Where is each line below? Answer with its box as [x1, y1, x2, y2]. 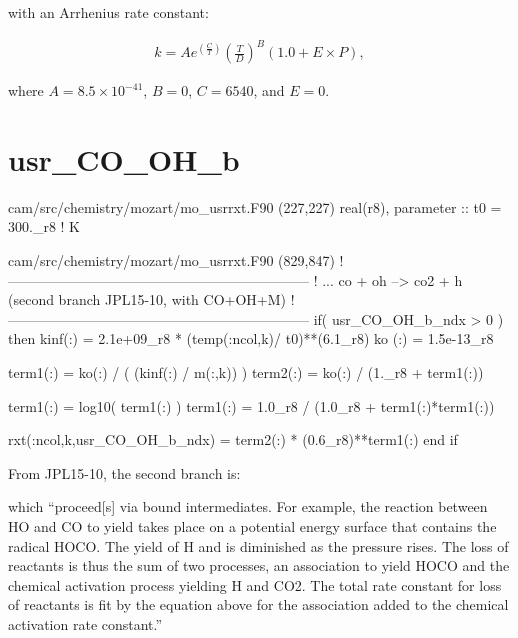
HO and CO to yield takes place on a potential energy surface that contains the [8, 515, 497, 536]
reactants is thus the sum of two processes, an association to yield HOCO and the [8, 555, 510, 576]
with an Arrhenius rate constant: [8, 2, 209, 22]
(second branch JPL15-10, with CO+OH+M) [8, 289, 286, 310]
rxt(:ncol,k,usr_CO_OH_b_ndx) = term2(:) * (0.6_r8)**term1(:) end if [8, 429, 458, 450]
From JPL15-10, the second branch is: [8, 462, 241, 483]
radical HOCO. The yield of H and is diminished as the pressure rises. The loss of [8, 535, 509, 556]
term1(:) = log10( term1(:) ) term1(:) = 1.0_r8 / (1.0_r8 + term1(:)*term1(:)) [8, 395, 495, 416]
